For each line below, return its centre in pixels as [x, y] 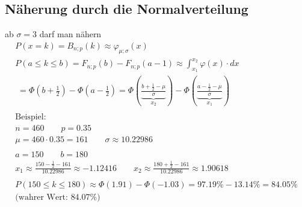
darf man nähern [70, 34]
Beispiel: [31, 117]
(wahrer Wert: [42, 198]
